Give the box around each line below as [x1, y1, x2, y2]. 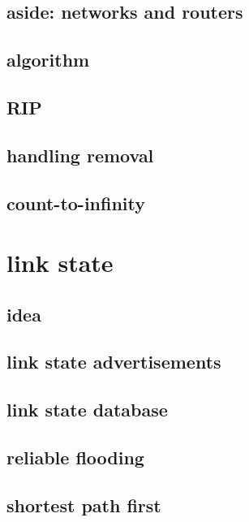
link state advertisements [6, 349, 221, 374]
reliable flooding [6, 445, 144, 470]
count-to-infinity [6, 190, 146, 215]
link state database [6, 397, 168, 422]
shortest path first [6, 492, 161, 517]
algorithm [6, 47, 90, 72]
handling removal [6, 142, 154, 167]
